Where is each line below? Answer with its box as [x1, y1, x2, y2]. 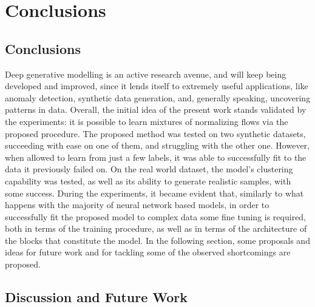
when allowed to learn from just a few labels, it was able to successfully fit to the [5, 150, 307, 163]
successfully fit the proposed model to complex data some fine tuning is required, [5, 210, 307, 223]
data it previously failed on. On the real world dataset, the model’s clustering [5, 163, 293, 175]
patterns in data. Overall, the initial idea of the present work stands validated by [5, 103, 307, 116]
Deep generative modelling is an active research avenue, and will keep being [5, 67, 286, 80]
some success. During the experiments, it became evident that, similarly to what [5, 186, 304, 199]
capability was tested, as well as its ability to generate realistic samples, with [5, 174, 291, 187]
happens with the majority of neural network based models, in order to [5, 198, 269, 211]
